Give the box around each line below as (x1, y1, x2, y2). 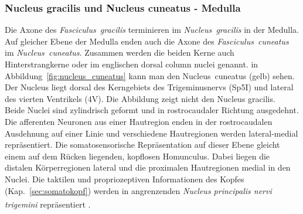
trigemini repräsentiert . (5, 198, 91, 210)
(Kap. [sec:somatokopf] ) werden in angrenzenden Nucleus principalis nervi (5, 184, 272, 196)
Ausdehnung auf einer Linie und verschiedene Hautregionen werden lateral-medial (5, 127, 298, 139)
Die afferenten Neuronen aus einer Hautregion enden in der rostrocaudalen (5, 115, 273, 127)
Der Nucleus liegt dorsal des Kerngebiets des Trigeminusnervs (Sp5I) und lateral (5, 81, 294, 93)
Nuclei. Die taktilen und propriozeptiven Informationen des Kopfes (5, 172, 244, 185)
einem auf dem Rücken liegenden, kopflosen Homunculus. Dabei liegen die (5, 150, 270, 162)
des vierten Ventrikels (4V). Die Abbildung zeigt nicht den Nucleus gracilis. (5, 92, 275, 104)
